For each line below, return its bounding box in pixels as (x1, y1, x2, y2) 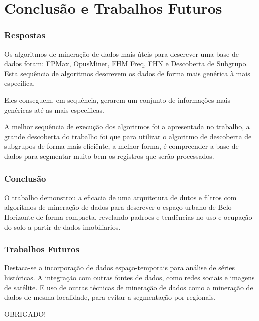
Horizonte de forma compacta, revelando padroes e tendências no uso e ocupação (4, 211, 252, 222)
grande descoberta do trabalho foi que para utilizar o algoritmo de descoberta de (4, 131, 252, 141)
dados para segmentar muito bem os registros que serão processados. (4, 150, 214, 161)
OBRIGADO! (4, 308, 46, 319)
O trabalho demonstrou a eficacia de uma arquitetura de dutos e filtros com (4, 192, 237, 202)
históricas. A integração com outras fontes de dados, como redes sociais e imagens (4, 272, 255, 282)
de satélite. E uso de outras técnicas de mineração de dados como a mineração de (4, 282, 253, 292)
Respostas (4, 29, 45, 41)
